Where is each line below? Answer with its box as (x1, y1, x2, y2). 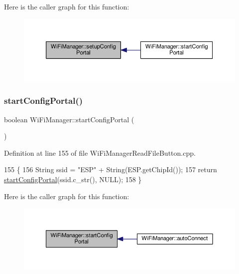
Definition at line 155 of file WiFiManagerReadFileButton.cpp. (4, 147, 196, 158)
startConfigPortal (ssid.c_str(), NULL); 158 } (4, 174, 142, 184)
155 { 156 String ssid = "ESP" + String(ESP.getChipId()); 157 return (4, 164, 217, 175)
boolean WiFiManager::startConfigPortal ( (4, 114, 134, 124)
